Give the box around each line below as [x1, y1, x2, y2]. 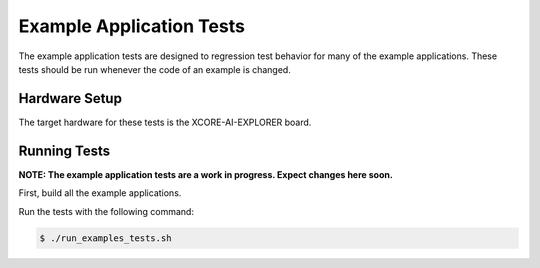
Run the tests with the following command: [18, 205, 195, 217]
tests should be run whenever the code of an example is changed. [18, 63, 292, 75]
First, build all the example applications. [18, 187, 182, 199]
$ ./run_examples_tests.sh [39, 232, 172, 244]
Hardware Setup [18, 90, 122, 107]
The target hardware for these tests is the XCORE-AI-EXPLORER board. [18, 116, 312, 128]
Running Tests [18, 142, 110, 159]
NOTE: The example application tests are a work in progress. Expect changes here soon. [18, 168, 394, 180]
